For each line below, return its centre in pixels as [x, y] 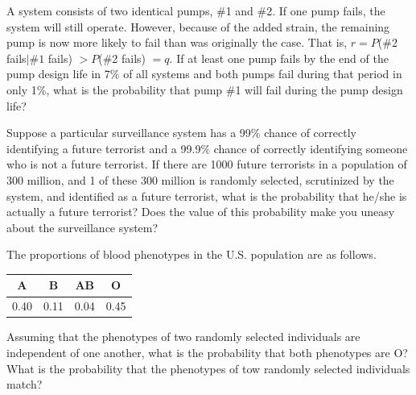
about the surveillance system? [82, 227]
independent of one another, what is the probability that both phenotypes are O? [207, 352]
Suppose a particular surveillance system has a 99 [129, 133]
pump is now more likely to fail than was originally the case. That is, [177, 42]
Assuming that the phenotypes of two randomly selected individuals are [183, 337]
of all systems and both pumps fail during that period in [263, 74]
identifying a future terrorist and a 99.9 [104, 148]
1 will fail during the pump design [319, 89]
